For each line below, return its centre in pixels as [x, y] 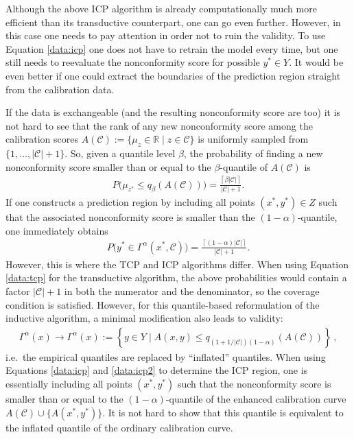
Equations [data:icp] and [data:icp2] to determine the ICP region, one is [157, 370]
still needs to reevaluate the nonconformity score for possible [133, 62]
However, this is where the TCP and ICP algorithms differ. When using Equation [177, 264]
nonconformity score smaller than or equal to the [108, 166]
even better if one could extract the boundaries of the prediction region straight [173, 75]
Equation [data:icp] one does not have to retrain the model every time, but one [172, 48]
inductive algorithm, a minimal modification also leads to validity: [144, 318]
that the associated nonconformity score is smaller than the [130, 216]
